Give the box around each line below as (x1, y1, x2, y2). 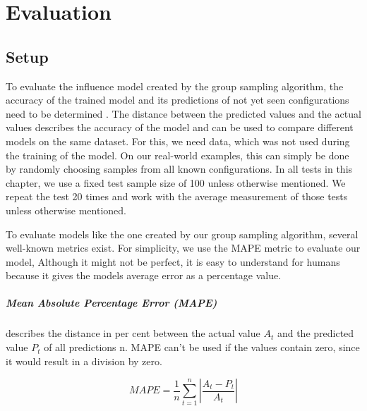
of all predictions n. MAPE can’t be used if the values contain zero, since (44, 340, 360, 355)
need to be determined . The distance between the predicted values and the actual (6, 106, 361, 121)
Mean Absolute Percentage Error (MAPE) (6, 295, 217, 310)
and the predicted (277, 326, 354, 341)
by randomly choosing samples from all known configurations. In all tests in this (6, 161, 353, 176)
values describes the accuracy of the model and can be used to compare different (6, 120, 354, 135)
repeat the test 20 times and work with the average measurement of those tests (6, 189, 348, 204)
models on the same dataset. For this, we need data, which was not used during (6, 133, 350, 148)
